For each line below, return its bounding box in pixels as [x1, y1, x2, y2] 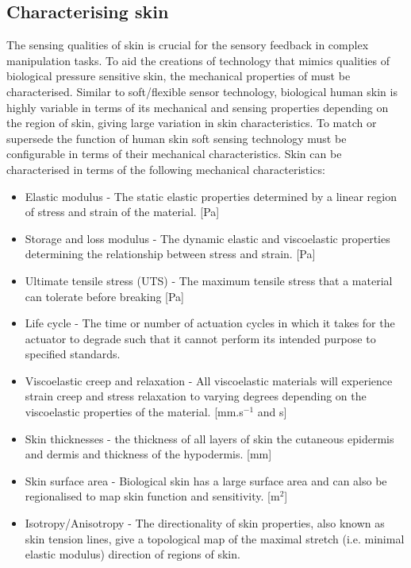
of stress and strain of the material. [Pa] [25, 203, 220, 220]
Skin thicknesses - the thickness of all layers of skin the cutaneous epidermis [25, 430, 394, 446]
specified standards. [25, 346, 121, 362]
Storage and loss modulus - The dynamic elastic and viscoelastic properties [25, 230, 390, 246]
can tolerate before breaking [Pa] [25, 288, 185, 304]
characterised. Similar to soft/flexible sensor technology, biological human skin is [6, 83, 398, 99]
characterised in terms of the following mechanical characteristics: [6, 160, 325, 177]
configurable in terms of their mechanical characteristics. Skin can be [6, 145, 342, 162]
